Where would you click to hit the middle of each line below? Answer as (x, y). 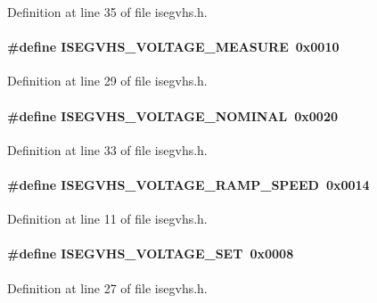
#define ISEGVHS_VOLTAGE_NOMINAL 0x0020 (173, 115)
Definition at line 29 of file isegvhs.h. (107, 81)
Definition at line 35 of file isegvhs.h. (107, 12)
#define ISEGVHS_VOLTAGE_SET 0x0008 (151, 254)
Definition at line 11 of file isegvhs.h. (107, 219)
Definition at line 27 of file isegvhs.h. (107, 287)
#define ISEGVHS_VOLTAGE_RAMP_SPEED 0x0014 (188, 184)
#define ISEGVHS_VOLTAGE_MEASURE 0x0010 (173, 47)
